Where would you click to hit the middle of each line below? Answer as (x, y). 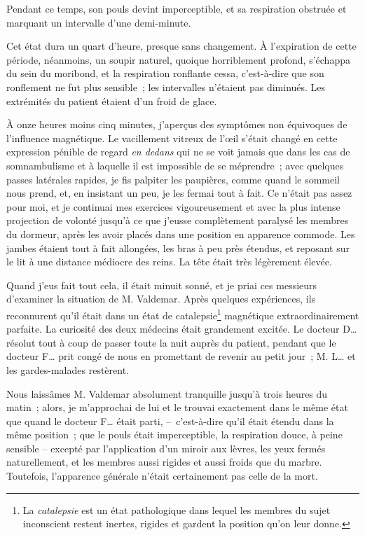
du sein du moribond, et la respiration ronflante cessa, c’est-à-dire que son (165, 73)
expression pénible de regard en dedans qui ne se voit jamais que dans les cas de (178, 152)
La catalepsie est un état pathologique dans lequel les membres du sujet (177, 509)
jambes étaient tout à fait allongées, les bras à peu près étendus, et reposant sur (178, 248)
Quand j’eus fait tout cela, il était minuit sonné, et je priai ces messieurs (162, 285)
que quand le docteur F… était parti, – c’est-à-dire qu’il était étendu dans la (170, 421)
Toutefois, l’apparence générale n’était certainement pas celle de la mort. (162, 476)
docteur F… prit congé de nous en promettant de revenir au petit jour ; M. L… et (181, 356)
